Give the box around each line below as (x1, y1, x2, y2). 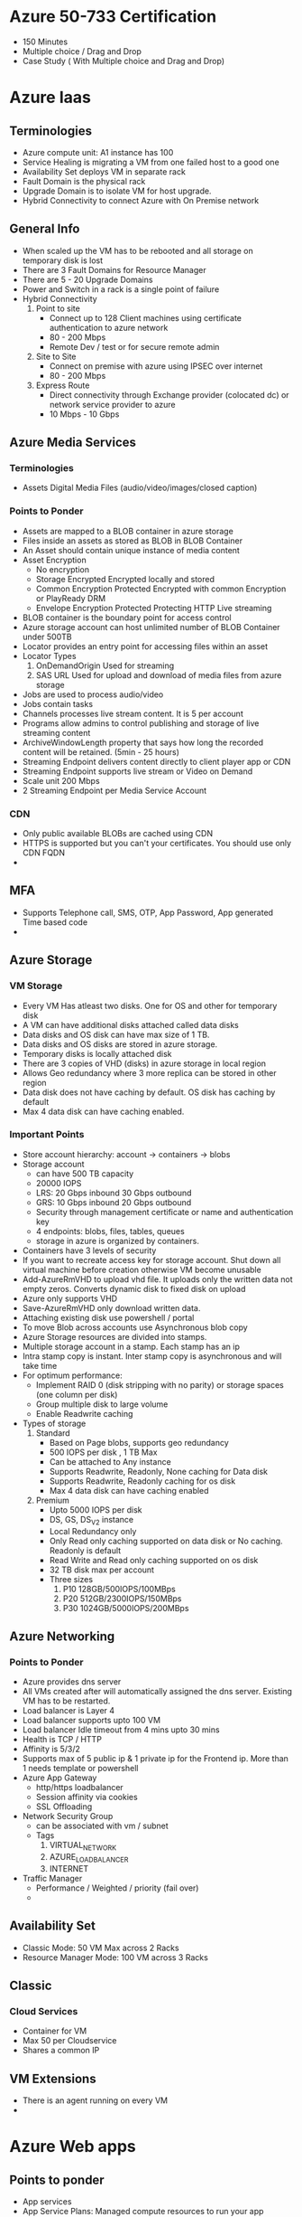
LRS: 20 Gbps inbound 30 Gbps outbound (35, 1187, 192, 1198)
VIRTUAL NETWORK (49, 1840, 117, 1853)
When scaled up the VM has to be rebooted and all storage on (22, 245, 254, 256)
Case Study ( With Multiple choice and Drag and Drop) (22, 55, 225, 66)
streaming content (22, 727, 91, 738)
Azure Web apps (9, 2137, 137, 2157)
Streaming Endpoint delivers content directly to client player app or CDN (22, 756, 291, 767)
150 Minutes (22, 36, 69, 47)
